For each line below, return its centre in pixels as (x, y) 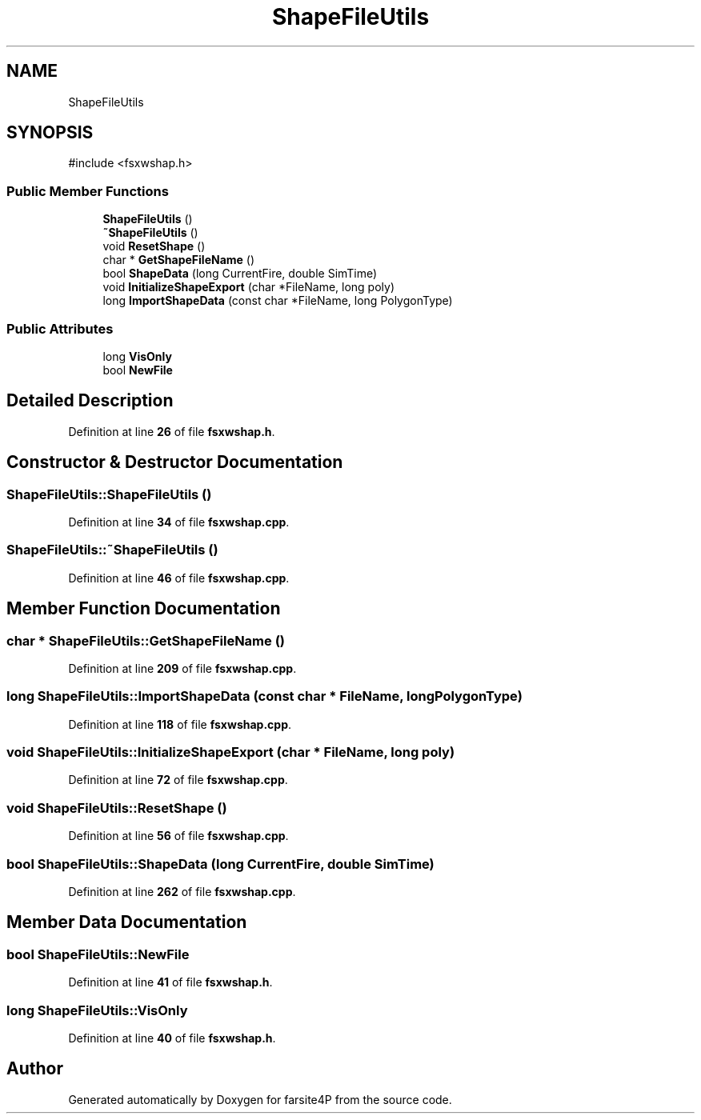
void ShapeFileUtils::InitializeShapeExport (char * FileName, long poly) (231, 752)
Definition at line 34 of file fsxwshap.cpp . (179, 522)
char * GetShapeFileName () (179, 260)
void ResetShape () (154, 246)
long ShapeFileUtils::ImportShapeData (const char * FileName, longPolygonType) (264, 696)
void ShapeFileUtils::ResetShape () (117, 808)
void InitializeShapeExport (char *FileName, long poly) (249, 287)
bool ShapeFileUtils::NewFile (98, 954)
